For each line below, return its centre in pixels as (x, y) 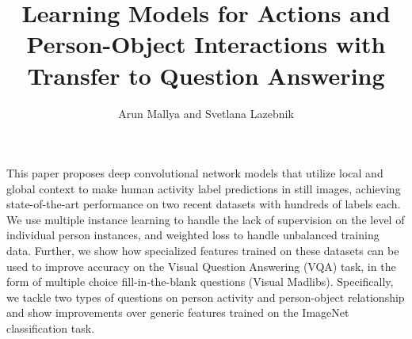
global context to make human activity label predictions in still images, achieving (204, 188)
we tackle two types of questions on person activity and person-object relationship (206, 297)
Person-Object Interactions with (206, 44)
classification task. (51, 328)
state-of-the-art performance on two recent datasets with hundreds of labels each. (204, 204)
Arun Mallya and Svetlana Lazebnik (206, 113)
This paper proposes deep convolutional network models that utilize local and (195, 173)
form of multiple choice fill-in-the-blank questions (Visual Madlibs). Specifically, (200, 282)
